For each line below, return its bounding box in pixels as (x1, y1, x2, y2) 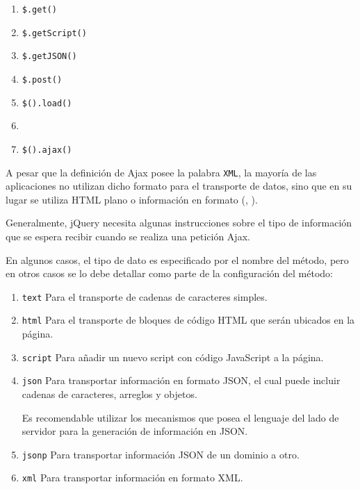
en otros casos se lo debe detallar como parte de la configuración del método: (6, 266, 333, 281)
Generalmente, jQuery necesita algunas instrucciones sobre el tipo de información (6, 215, 352, 230)
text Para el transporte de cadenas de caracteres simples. (22, 289, 268, 304)
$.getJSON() (22, 51, 77, 62)
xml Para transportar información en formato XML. (22, 470, 243, 485)
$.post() (22, 74, 63, 85)
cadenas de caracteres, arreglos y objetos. (22, 386, 197, 401)
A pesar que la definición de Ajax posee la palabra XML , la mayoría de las (6, 165, 317, 179)
